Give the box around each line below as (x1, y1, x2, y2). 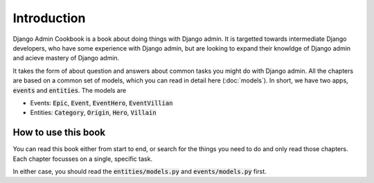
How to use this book (12, 127, 106, 139)
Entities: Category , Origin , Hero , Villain (30, 108, 157, 117)
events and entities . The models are (12, 86, 127, 94)
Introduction (12, 10, 86, 26)
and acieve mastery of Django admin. (12, 54, 120, 62)
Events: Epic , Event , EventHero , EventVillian (30, 98, 173, 107)
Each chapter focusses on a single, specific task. (12, 155, 152, 163)
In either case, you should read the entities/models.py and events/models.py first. (12, 167, 267, 175)
